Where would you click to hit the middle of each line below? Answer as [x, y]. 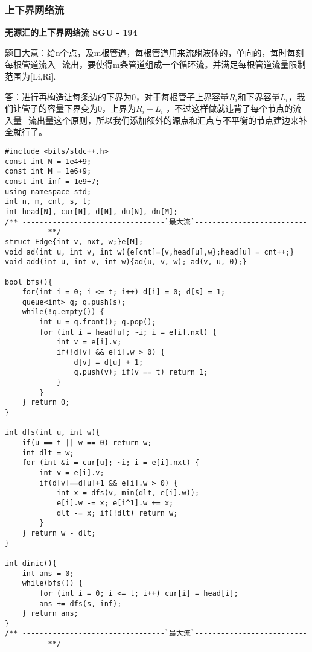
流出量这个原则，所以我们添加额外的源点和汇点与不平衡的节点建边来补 [167, 120]
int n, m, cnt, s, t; [48, 202]
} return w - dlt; [59, 533]
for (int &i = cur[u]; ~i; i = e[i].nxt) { [111, 463]
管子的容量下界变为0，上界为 [78, 108]
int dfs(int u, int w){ [53, 433]
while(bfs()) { [52, 584]
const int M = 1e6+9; [48, 172]
